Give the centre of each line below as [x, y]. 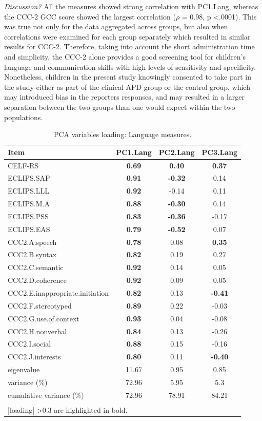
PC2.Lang [177, 152]
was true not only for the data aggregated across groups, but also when [116, 26]
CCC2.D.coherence [37, 280]
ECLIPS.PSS [28, 216]
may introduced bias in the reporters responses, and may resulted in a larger [124, 97]
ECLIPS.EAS [29, 229]
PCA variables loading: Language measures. [123, 134]
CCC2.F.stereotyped [40, 305]
